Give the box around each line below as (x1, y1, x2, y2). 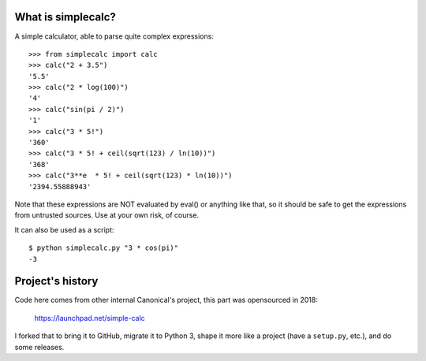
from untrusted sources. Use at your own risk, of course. (14, 210, 200, 220)
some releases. (14, 342, 65, 352)
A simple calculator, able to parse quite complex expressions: (14, 32, 215, 41)
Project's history (14, 274, 99, 288)
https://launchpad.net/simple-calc (34, 313, 145, 322)
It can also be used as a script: (14, 225, 114, 234)
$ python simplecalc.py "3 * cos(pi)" (28, 244, 179, 252)
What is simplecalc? (14, 10, 116, 24)
